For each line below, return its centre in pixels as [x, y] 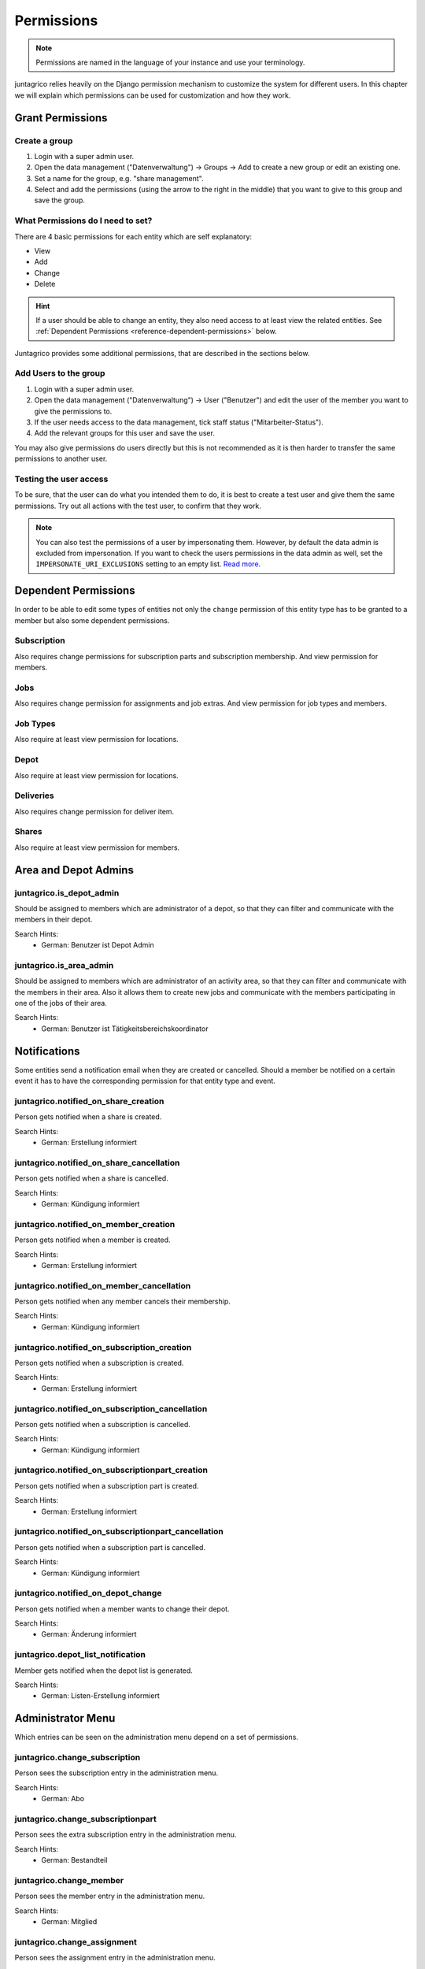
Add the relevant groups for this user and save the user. [125, 433]
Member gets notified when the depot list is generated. [103, 1670]
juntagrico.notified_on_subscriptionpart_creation [111, 1470]
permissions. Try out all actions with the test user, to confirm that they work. [138, 506]
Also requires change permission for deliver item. [94, 811]
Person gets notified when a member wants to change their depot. [122, 1609]
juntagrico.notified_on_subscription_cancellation [111, 1408]
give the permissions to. [73, 411]
